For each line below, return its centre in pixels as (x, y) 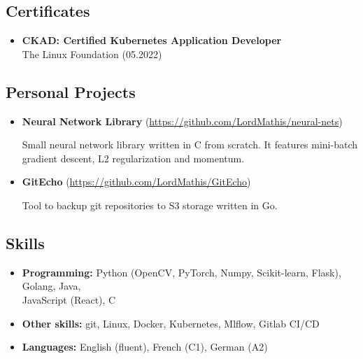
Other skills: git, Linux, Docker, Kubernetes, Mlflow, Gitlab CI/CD (171, 323)
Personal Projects (71, 91)
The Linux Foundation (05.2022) (92, 54)
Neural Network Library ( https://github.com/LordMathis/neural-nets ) (182, 121)
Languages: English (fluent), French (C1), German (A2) (145, 347)
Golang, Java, (51, 286)
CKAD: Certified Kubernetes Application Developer (152, 40)
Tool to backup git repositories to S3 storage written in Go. (150, 205)
